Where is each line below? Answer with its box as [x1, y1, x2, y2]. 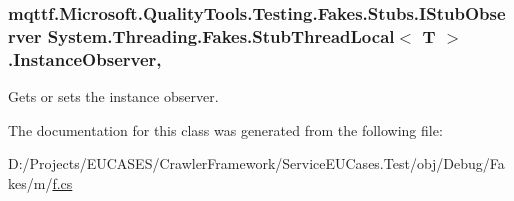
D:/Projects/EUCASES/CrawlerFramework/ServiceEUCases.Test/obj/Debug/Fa [8, 153, 505, 174]
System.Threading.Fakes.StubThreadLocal [47, 23, 395, 48]
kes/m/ [8, 172, 53, 193]
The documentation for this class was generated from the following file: [8, 119, 443, 140]
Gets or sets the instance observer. [8, 86, 219, 107]
